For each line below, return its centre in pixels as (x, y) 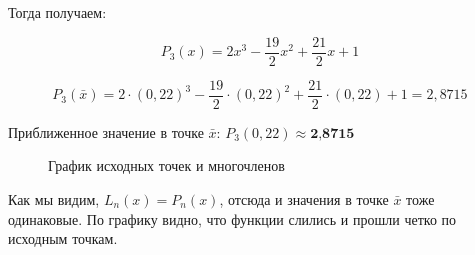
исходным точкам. (63, 238)
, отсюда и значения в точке (304, 198)
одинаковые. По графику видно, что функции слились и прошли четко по (232, 218)
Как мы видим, (54, 198)
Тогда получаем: (57, 12)
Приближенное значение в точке (106, 131)
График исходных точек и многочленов (166, 165)
